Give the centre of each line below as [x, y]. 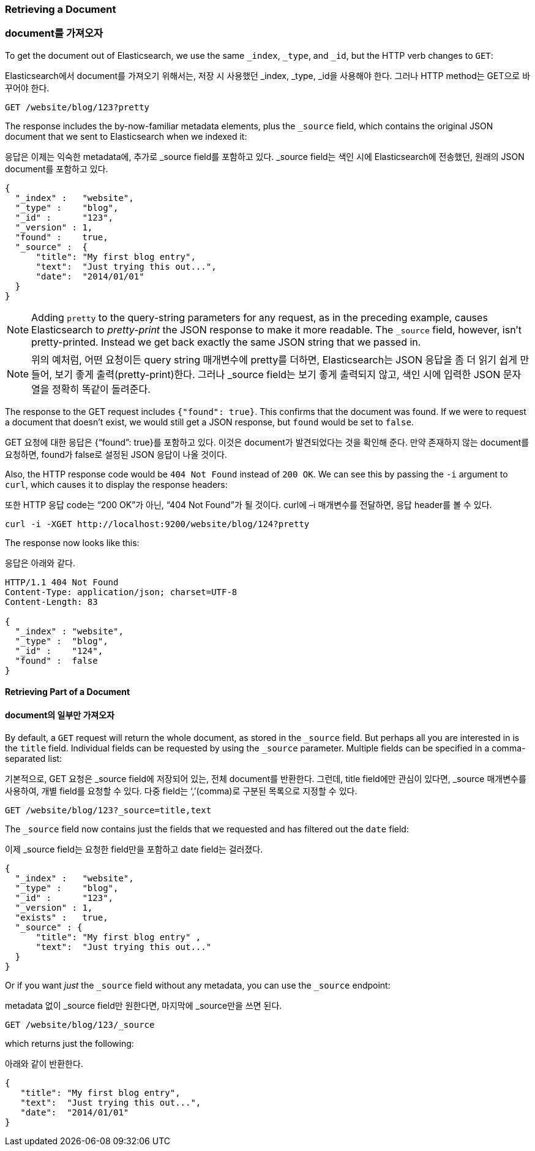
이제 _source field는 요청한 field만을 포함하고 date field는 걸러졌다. [134, 849]
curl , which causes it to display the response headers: [116, 484]
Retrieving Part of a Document [68, 692]
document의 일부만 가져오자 [60, 715]
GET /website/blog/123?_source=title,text [108, 810]
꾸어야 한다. [27, 88]
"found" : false [56, 660]
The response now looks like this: [72, 542]
